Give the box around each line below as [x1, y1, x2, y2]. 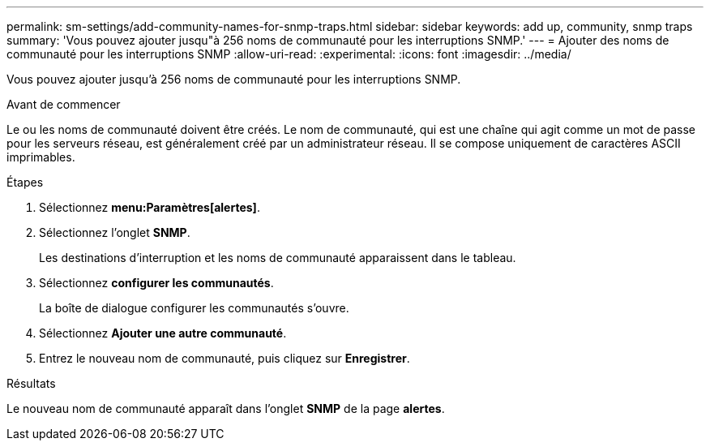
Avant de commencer [6, 97, 121, 111]
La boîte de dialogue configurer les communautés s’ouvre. [39, 301, 349, 315]
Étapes [6, 175, 44, 189]
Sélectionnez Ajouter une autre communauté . [39, 326, 287, 340]
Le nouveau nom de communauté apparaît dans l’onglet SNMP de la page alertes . [6, 402, 445, 415]
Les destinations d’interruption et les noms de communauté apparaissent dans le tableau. [39, 251, 516, 264]
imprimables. [6, 150, 75, 164]
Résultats [6, 376, 56, 390]
